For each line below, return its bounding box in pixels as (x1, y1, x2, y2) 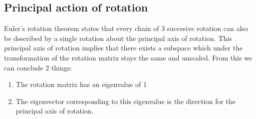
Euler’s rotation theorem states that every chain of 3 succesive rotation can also (4, 23, 248, 33)
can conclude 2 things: (4, 62, 72, 72)
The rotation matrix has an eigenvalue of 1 (15, 79, 147, 89)
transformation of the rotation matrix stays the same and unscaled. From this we (4, 52, 253, 62)
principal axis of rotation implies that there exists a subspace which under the (4, 42, 243, 53)
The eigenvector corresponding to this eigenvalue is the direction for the (15, 95, 236, 106)
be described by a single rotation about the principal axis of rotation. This (4, 32, 232, 43)
